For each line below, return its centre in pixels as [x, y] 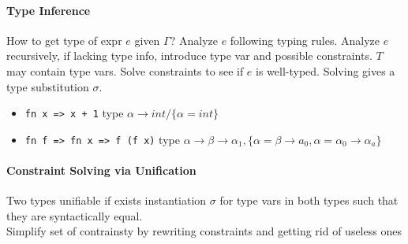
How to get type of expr [64, 40]
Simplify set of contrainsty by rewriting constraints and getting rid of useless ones [204, 231]
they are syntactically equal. [75, 215]
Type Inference [49, 10]
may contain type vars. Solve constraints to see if [125, 70]
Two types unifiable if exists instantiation [107, 200]
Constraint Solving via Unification [101, 170]
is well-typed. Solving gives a [326, 70]
